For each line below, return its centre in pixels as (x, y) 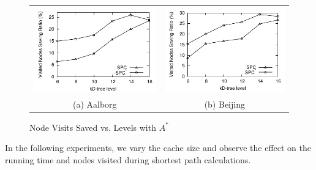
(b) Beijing (224, 104)
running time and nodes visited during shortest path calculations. (128, 159)
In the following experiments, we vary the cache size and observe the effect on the (158, 148)
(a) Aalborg (95, 104)
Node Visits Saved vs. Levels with (93, 127)
